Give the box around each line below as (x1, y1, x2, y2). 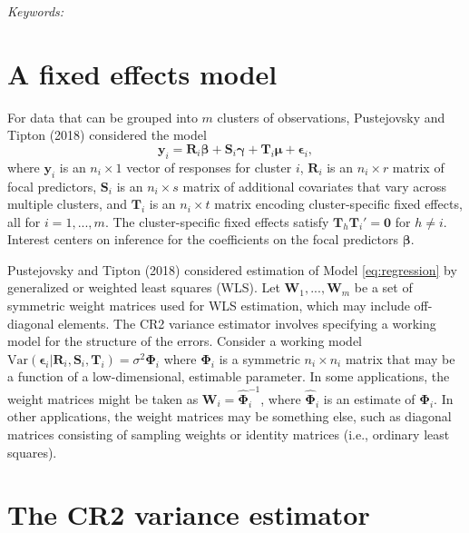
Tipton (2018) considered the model (7, 125, 207, 144)
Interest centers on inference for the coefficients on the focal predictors (7, 230, 398, 249)
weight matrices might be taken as (7, 389, 199, 408)
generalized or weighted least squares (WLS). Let (7, 278, 280, 297)
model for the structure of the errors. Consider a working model (7, 331, 362, 350)
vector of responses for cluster (126, 157, 292, 176)
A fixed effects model (7, 54, 278, 92)
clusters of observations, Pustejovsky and (217, 107, 445, 126)
